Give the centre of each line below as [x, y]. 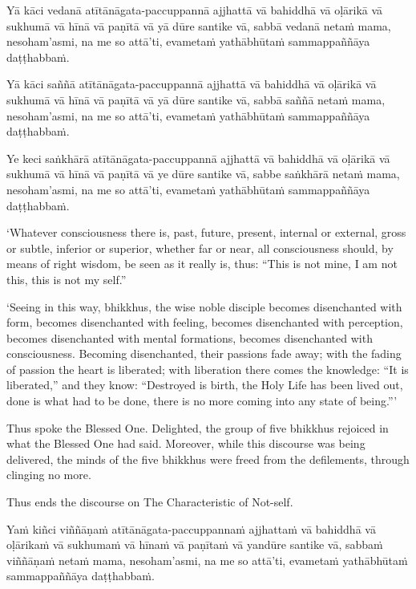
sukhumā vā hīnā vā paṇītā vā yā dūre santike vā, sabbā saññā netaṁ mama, [196, 99]
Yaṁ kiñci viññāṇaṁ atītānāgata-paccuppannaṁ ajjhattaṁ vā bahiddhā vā [191, 528]
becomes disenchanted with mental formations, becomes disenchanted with [190, 337]
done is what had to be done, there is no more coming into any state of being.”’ [202, 401]
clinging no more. [49, 475]
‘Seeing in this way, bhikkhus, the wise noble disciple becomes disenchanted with [204, 306]
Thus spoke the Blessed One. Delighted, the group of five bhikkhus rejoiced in [198, 427]
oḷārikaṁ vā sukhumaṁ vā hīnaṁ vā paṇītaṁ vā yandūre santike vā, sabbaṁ [195, 544]
